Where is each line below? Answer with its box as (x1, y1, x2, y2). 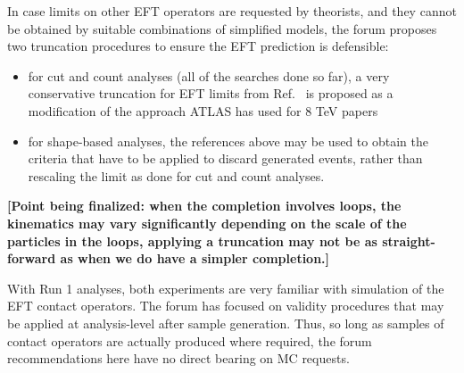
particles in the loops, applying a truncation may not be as (7, 231, 377, 250)
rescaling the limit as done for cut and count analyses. (28, 166, 325, 185)
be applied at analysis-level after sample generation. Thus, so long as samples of (7, 313, 444, 332)
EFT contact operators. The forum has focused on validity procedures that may (7, 296, 444, 315)
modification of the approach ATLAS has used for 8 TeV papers (28, 101, 378, 120)
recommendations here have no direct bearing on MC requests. (7, 349, 350, 368)
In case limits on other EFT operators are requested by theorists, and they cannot (7, 2, 457, 20)
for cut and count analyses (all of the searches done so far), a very (28, 66, 390, 85)
